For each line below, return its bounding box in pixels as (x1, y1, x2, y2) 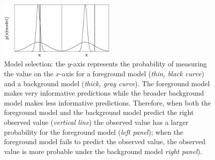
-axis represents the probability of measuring (71, 58, 207, 69)
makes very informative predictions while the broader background (4, 88, 204, 98)
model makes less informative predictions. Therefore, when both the (4, 97, 211, 107)
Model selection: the (4, 58, 65, 69)
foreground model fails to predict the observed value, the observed (4, 136, 206, 147)
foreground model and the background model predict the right (4, 107, 194, 117)
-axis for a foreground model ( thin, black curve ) (59, 68, 205, 79)
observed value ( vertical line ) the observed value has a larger (4, 116, 189, 127)
